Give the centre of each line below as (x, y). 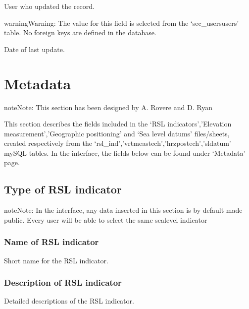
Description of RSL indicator (63, 282)
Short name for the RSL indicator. (56, 260)
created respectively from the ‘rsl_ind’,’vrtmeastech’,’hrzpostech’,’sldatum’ (118, 143)
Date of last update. (34, 49)
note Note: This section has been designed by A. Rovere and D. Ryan (108, 107)
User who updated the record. (49, 6)
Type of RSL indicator (63, 189)
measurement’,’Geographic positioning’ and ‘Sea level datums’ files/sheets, (117, 133)
